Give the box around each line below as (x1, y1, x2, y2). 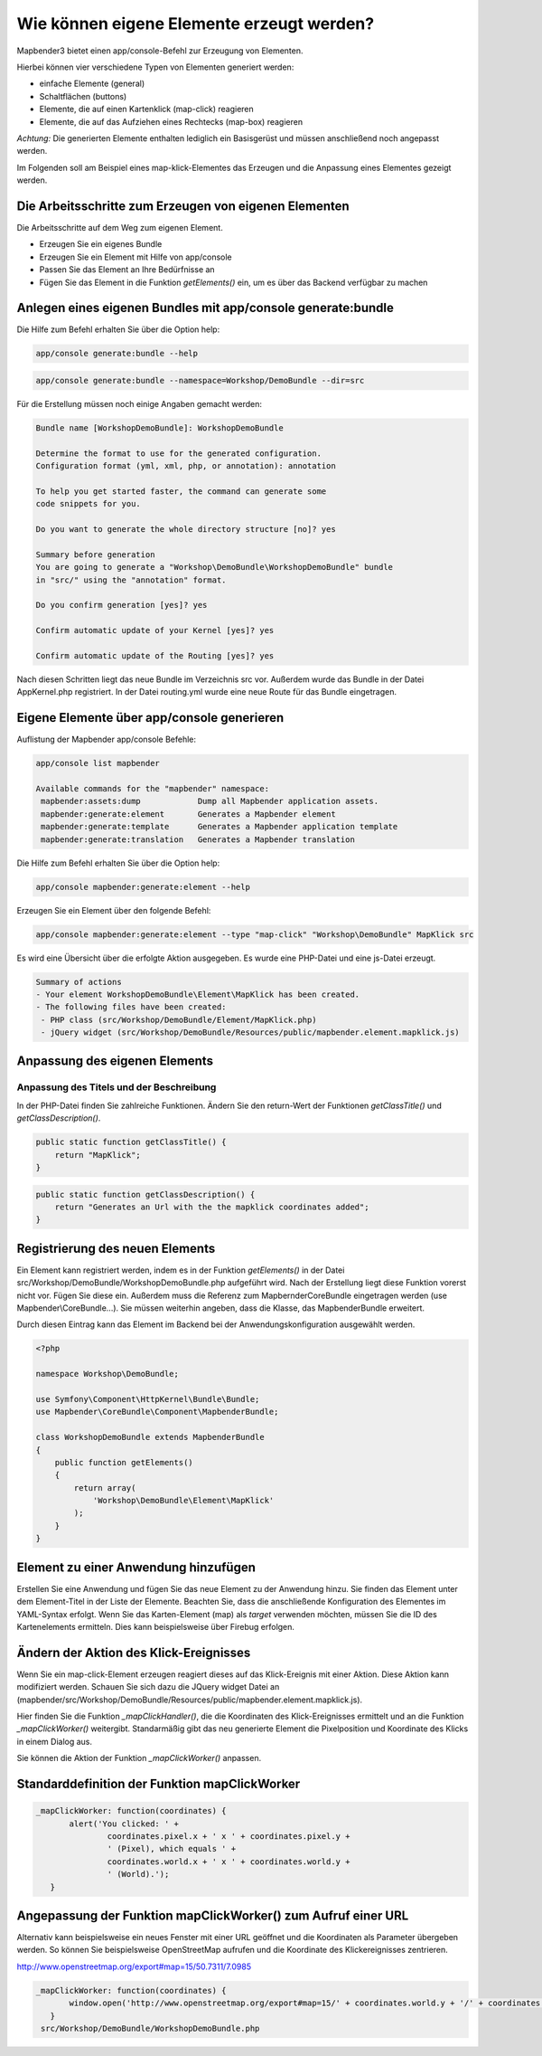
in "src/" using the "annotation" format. (35, 574, 227, 585)
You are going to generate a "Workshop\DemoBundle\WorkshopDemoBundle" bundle (35, 562, 393, 573)
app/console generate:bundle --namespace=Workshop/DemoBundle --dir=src (35, 375, 365, 385)
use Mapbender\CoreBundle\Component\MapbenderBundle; (35, 1407, 279, 1417)
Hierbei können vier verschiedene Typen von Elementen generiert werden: (16, 62, 294, 72)
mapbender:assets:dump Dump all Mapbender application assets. (41, 796, 379, 807)
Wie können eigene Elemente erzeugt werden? (16, 14, 375, 33)
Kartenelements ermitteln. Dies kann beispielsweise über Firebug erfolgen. (16, 1621, 295, 1632)
